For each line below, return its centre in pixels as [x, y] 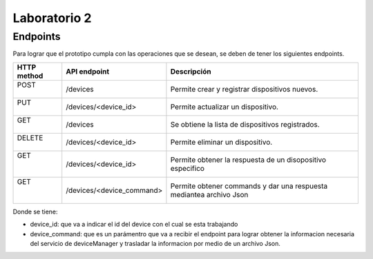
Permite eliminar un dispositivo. [221, 142]
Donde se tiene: [35, 211]
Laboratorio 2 [52, 18]
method [30, 76]
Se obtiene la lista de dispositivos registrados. [245, 124]
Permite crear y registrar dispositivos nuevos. [244, 89]
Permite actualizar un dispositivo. [224, 107]
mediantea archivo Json [209, 194]
